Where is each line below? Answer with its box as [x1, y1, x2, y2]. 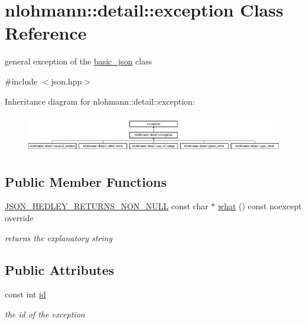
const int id [5, 288, 46, 300]
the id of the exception [5, 307, 85, 320]
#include [5, 74, 38, 87]
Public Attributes [5, 260, 115, 278]
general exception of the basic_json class [5, 55, 152, 67]
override [5, 211, 34, 223]
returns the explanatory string [5, 231, 112, 244]
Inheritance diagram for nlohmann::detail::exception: [5, 95, 195, 107]
